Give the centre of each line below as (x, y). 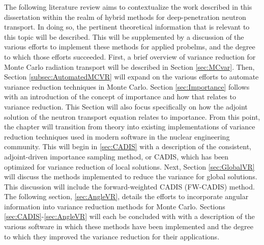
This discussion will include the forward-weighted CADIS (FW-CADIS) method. (129, 186)
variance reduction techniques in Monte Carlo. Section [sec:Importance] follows (127, 86)
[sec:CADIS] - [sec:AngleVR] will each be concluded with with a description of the (129, 216)
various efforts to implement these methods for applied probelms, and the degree (130, 47)
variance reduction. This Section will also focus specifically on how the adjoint (126, 106)
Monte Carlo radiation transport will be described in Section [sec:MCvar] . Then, (129, 66)
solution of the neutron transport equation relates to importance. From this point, (132, 116)
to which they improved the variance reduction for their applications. (112, 236)
